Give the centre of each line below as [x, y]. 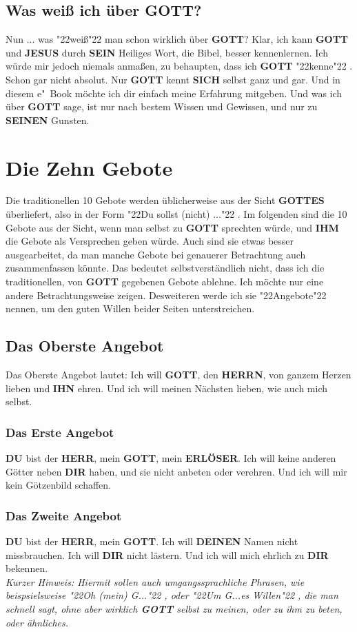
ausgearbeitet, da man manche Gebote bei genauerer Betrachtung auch [156, 254]
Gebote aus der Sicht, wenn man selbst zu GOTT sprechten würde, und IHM [172, 227]
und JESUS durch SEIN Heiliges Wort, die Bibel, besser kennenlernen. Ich [167, 52]
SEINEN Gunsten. [48, 120]
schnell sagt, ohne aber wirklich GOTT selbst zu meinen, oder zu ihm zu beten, [174, 609]
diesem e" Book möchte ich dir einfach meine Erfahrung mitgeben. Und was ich [174, 93]
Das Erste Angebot [60, 432]
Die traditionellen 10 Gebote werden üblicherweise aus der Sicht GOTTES [165, 200]
